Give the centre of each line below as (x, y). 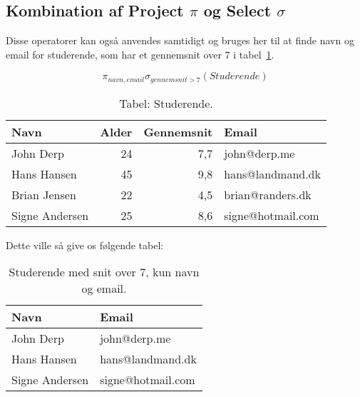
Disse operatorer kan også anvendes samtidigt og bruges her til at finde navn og (180, 40)
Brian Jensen (44, 194)
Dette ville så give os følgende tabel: (85, 245)
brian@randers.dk (268, 194)
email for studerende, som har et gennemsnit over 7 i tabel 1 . (140, 54)
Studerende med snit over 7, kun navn (104, 272)
